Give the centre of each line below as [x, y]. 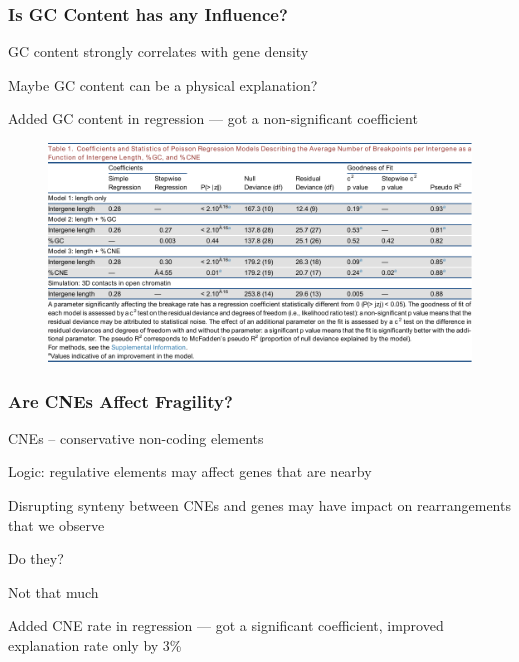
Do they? [36, 558]
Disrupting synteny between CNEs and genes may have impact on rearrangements [259, 505]
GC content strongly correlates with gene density [158, 51]
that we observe [56, 524]
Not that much [53, 591]
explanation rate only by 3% [95, 645]
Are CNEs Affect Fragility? [120, 400]
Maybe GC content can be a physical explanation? [163, 84]
